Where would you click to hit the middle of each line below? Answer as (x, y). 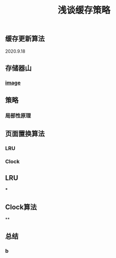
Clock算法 (21, 207)
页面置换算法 (25, 134)
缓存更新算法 (25, 39)
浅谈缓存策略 (84, 10)
